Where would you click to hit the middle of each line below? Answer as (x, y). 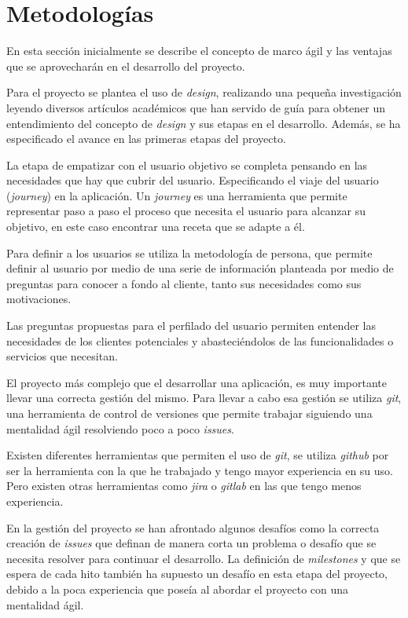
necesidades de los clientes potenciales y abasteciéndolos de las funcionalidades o (200, 340)
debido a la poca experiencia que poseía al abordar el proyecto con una (178, 589)
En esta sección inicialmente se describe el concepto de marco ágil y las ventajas (199, 51)
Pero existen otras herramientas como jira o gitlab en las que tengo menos (184, 486)
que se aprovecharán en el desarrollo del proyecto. (126, 66)
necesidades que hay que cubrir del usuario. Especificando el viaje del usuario (193, 180)
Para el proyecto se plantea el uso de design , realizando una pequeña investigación (204, 92)
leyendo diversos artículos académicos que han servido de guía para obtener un (196, 107)
